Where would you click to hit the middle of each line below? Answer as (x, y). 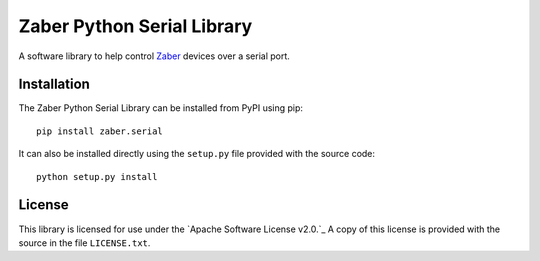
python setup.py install (97, 176)
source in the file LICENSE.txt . (84, 242)
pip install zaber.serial (100, 131)
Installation (54, 84)
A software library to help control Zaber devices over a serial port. (154, 56)
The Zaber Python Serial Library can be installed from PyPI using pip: (161, 108)
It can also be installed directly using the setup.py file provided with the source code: (196, 154)
